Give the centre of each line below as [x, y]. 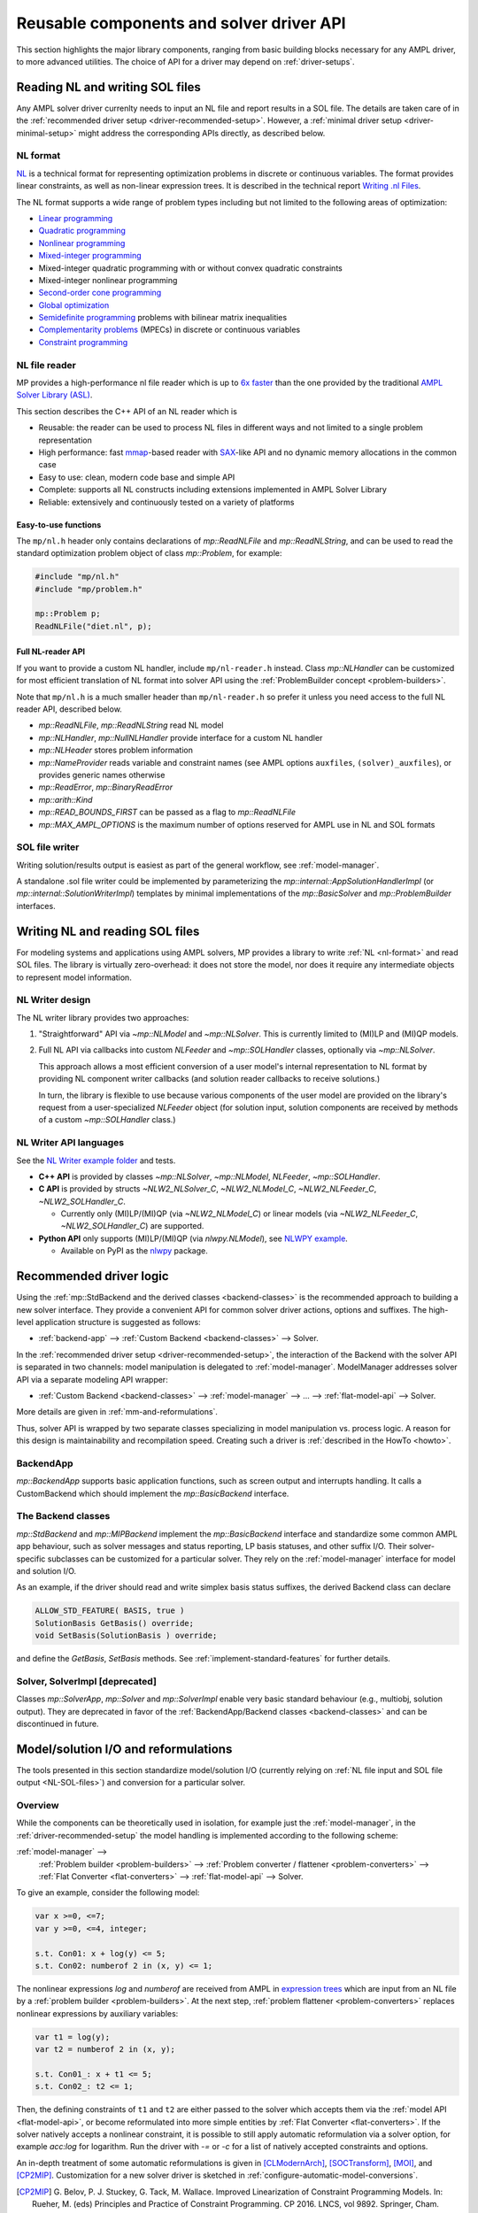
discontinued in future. [58, 1723]
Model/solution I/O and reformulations [124, 1749]
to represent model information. [74, 977]
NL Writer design [54, 1000]
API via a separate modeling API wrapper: [92, 1379]
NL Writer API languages [70, 1143]
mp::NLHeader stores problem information [116, 750]
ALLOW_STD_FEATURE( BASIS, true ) [110, 1611]
